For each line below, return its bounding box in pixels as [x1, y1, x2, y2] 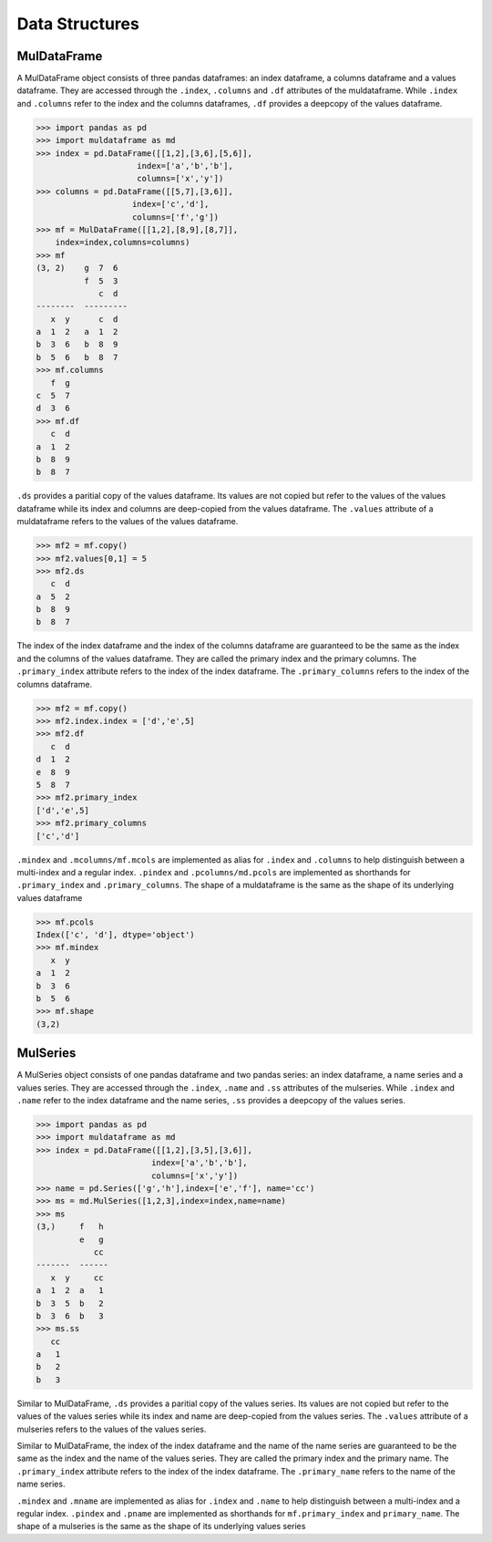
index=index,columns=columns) [55, 237, 190, 248]
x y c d [50, 314, 118, 324]
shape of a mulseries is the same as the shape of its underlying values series [16, 1521, 306, 1532]
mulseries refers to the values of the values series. [16, 1423, 207, 1434]
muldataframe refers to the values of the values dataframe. [16, 516, 239, 527]
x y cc [50, 1272, 104, 1283]
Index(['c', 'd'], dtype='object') [36, 930, 195, 940]
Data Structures [16, 14, 140, 34]
